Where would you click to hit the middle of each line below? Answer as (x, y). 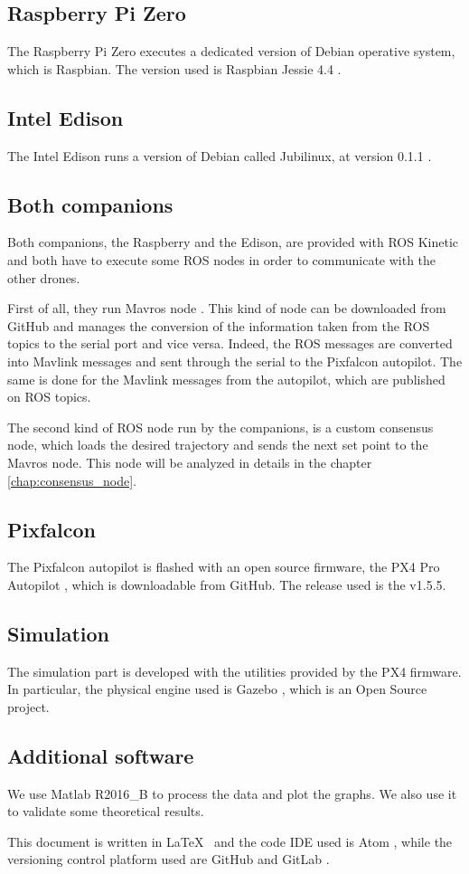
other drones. (44, 277)
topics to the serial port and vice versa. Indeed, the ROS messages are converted (230, 343)
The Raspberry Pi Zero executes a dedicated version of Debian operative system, (231, 51)
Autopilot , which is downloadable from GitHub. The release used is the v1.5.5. (227, 584)
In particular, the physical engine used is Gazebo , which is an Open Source (217, 689)
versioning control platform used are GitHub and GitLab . (169, 859)
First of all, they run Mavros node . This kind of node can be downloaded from (227, 308)
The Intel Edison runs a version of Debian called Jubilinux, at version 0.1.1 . (220, 155)
